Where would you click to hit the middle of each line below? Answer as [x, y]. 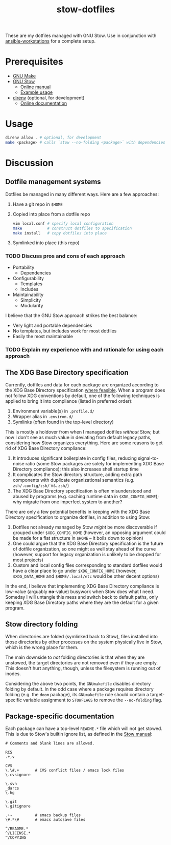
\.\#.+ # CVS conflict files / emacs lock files [65, 771]
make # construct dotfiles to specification [72, 228]
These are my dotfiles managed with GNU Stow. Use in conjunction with [81, 36]
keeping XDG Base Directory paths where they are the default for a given [82, 603]
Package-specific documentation [60, 716]
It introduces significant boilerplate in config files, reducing [75, 458]
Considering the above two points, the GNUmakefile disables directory [78, 684]
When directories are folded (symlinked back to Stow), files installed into [82, 637]
